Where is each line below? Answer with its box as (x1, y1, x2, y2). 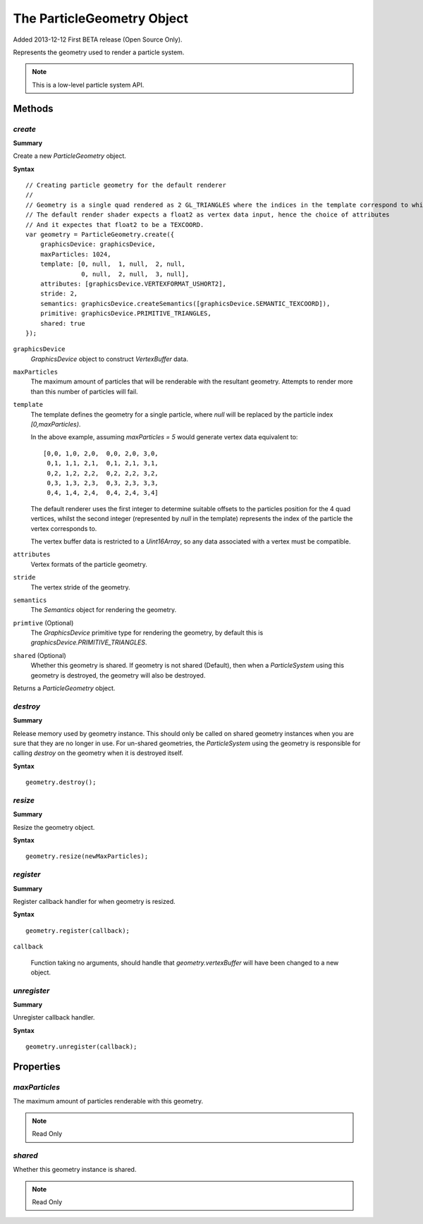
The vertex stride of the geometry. (30, 582, 130, 592)
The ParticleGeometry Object (13, 11, 188, 26)
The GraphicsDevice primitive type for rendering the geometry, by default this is (30, 628, 264, 637)
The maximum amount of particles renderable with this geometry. (13, 1097, 204, 1106)
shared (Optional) (13, 651, 66, 659)
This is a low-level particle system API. (32, 80, 145, 89)
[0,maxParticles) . (30, 420, 81, 429)
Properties (13, 1061, 61, 1073)
